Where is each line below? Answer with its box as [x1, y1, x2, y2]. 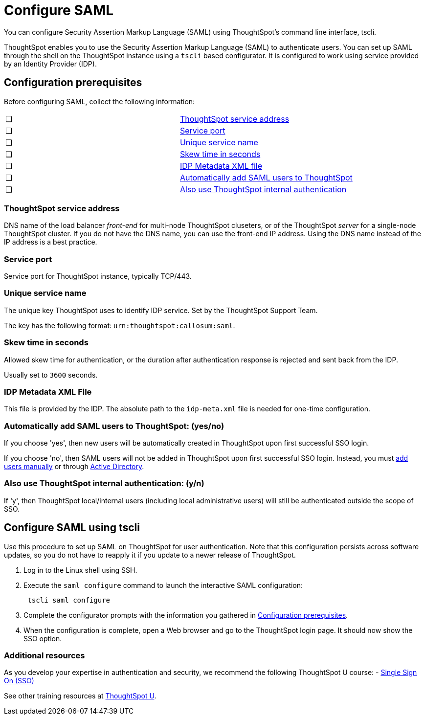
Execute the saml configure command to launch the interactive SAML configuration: [23, 581, 303, 589]
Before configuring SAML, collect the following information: [4, 97, 195, 106]
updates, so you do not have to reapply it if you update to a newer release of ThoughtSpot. [4, 550, 296, 559]
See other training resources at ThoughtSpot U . [4, 692, 157, 700]
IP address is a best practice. [4, 238, 97, 247]
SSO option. [23, 634, 62, 643]
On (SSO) [4, 676, 34, 685]
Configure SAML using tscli [4, 521, 140, 534]
